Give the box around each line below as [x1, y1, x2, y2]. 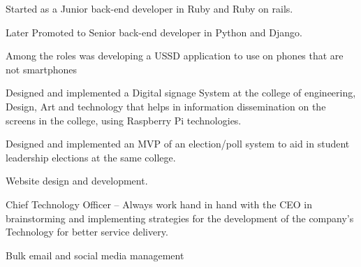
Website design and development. [6, 173, 148, 188]
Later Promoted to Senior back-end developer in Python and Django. [6, 24, 302, 39]
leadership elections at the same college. [6, 150, 176, 164]
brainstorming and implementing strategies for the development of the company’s [6, 210, 354, 225]
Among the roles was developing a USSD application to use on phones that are [6, 48, 344, 63]
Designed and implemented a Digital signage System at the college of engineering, [6, 85, 356, 100]
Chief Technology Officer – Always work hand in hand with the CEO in [6, 196, 313, 211]
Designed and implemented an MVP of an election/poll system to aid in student [6, 136, 350, 151]
